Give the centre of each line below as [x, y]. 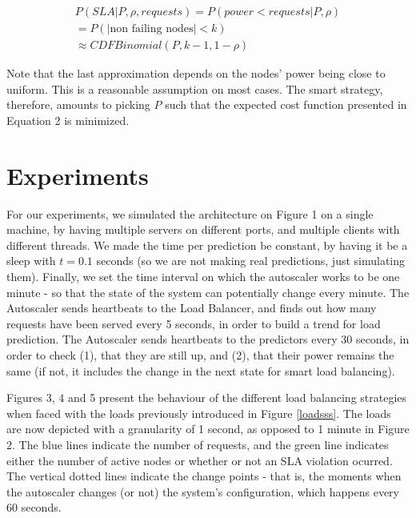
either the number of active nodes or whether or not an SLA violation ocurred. [200, 460]
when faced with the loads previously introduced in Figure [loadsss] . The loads [199, 413]
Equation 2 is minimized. [68, 120]
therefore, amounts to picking [78, 104]
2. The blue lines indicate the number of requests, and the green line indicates [198, 444]
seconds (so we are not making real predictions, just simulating [251, 261]
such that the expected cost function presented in [286, 104]
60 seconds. [34, 507]
